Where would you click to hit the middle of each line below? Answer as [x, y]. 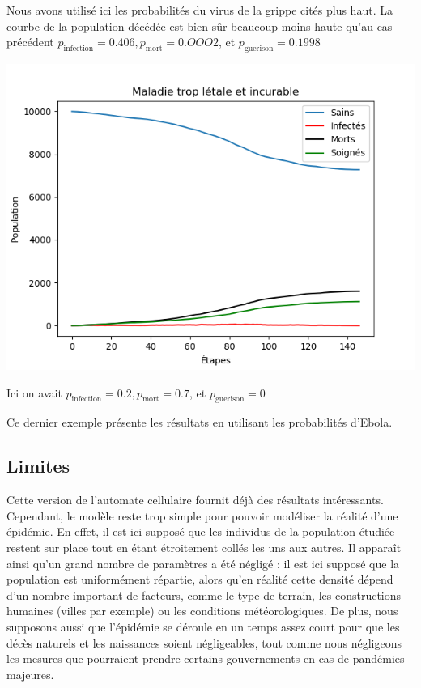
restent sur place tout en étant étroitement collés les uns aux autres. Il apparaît [204, 547]
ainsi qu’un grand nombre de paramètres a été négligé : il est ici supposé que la [203, 563]
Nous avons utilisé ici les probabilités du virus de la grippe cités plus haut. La [200, 10]
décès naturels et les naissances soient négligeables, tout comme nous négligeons [204, 642]
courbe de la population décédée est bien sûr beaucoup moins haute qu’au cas [200, 25]
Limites [38, 466]
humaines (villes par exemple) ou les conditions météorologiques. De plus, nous [202, 611]
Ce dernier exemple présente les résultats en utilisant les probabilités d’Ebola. [200, 422]
